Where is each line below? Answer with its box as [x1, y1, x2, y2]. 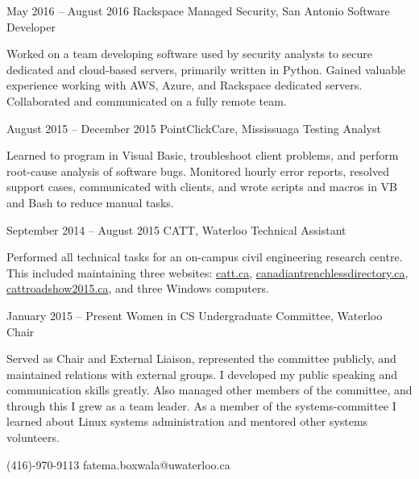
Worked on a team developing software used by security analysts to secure [6, 45, 373, 62]
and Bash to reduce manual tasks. [6, 194, 174, 210]
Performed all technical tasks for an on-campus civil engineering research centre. [6, 248, 403, 265]
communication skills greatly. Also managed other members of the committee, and [6, 381, 413, 398]
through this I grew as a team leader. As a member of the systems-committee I [6, 397, 396, 414]
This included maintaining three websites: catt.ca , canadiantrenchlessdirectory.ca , [6, 264, 409, 281]
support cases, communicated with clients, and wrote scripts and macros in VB [6, 178, 398, 195]
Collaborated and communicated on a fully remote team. [6, 92, 287, 109]
